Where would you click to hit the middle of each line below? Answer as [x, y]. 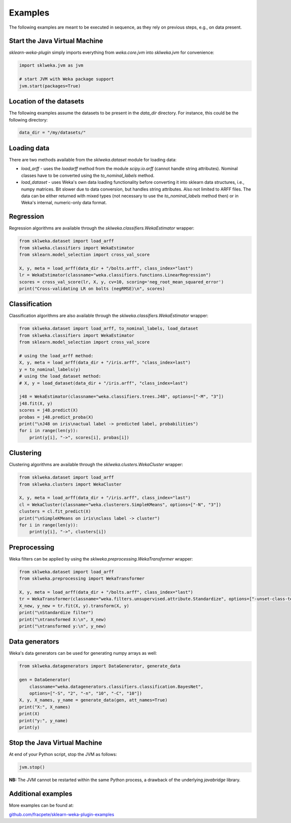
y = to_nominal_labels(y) [50, 369]
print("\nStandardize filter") [57, 613]
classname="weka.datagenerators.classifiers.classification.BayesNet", [116, 686]
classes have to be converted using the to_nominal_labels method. [88, 175]
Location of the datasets [47, 101]
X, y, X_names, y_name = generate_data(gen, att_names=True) [93, 700]
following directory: [28, 120]
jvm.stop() [32, 767]
